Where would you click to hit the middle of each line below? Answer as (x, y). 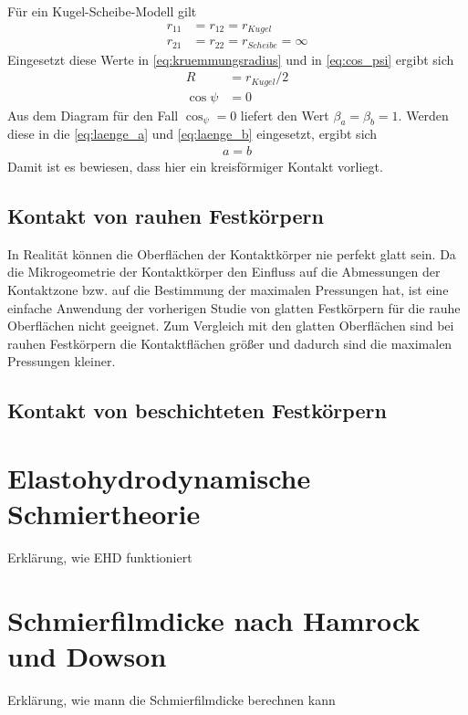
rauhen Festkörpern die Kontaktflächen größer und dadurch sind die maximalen (230, 343)
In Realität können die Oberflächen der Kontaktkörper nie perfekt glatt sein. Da (232, 253)
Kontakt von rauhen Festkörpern (166, 216)
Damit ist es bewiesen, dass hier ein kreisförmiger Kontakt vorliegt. (195, 167)
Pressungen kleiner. (62, 361)
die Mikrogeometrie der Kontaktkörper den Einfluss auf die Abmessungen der (224, 272)
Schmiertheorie (104, 514)
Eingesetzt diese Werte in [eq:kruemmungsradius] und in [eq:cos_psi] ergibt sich (231, 59)
